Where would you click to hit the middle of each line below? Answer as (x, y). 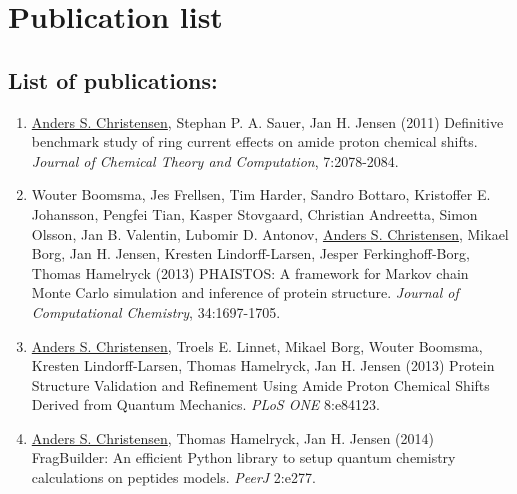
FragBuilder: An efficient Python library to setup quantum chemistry (243, 457)
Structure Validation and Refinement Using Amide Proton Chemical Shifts (260, 384)
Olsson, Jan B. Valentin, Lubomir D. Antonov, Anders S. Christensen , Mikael (270, 233)
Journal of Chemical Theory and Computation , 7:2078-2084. (215, 160)
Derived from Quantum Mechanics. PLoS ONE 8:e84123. (205, 404)
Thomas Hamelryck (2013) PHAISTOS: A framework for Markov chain (250, 272)
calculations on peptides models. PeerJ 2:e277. (173, 477)
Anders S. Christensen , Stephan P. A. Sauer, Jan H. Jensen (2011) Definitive (267, 121)
